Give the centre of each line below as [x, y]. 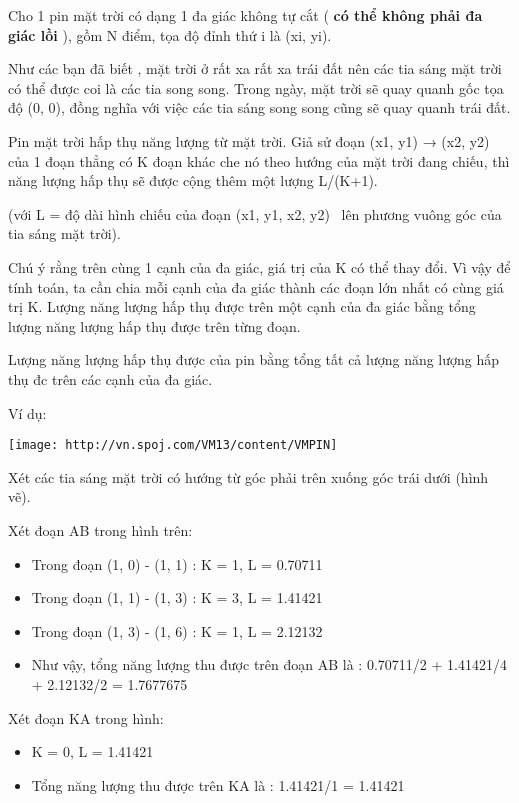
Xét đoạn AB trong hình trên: [100, 529]
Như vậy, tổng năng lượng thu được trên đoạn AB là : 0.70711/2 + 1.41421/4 [269, 664]
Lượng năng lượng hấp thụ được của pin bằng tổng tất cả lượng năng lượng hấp [254, 359]
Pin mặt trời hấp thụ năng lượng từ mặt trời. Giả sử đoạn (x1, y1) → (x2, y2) [249, 140]
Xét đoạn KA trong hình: [86, 717]
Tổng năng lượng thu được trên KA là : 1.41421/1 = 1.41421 [218, 784]
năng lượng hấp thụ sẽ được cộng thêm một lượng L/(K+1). [193, 180]
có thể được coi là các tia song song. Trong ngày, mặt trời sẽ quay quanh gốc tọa [256, 87]
